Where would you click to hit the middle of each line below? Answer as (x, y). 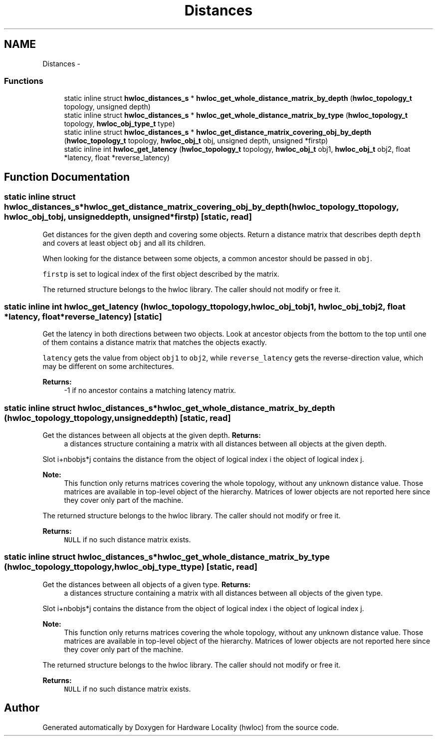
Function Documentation (67, 177)
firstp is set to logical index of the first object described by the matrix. (161, 274)
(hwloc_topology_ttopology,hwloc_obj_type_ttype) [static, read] (131, 567)
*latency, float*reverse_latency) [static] (83, 316)
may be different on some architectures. (108, 367)
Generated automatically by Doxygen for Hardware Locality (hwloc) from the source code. (191, 727)
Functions (24, 81)
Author (22, 708)
